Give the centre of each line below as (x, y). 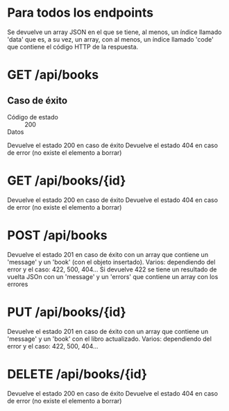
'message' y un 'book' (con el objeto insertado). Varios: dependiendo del (111, 262)
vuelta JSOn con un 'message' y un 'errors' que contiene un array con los (113, 276)
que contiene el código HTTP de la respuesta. (73, 47)
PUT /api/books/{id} (67, 312)
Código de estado (33, 117)
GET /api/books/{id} (67, 181)
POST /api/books (57, 236)
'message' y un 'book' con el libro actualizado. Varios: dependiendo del (109, 339)
